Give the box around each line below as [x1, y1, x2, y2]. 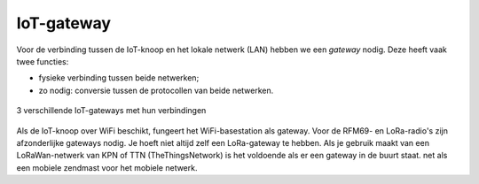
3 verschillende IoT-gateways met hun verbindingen [16, 105, 207, 116]
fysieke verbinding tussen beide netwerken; [38, 73, 200, 83]
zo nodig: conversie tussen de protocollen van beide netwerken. [38, 85, 274, 96]
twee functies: [16, 56, 69, 66]
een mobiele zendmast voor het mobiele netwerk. [16, 162, 198, 172]
